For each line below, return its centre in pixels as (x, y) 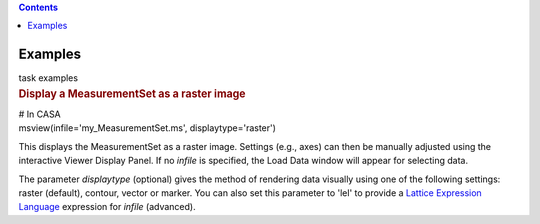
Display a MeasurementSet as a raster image (132, 93)
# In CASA (40, 114)
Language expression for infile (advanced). (107, 207)
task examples (48, 78)
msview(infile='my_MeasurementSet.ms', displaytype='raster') (147, 128)
